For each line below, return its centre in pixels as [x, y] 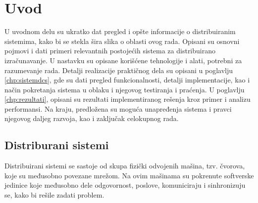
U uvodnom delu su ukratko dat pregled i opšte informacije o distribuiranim [120, 31]
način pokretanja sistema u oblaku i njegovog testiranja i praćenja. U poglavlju [125, 89]
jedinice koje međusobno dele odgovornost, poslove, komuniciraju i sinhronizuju [125, 185]
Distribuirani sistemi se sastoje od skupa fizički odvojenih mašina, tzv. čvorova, [125, 166]
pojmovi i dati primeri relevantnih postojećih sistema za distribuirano [110, 51]
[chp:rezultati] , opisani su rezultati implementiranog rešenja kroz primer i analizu [128, 99]
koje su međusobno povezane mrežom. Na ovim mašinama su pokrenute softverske [129, 175]
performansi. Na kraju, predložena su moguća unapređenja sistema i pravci [118, 108]
